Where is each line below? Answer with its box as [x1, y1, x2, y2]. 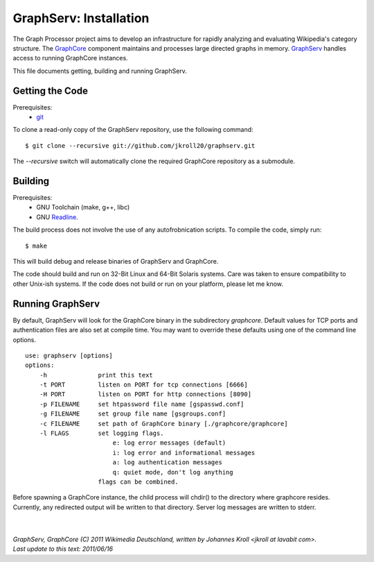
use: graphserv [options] [25, 351, 114, 359]
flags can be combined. [98, 477, 179, 486]
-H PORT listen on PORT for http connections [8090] [39, 391, 252, 398]
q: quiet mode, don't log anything [112, 468, 233, 476]
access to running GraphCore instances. [12, 54, 128, 62]
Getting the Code [12, 85, 88, 96]
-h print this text [39, 371, 154, 379]
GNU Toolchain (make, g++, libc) [36, 203, 130, 212]
